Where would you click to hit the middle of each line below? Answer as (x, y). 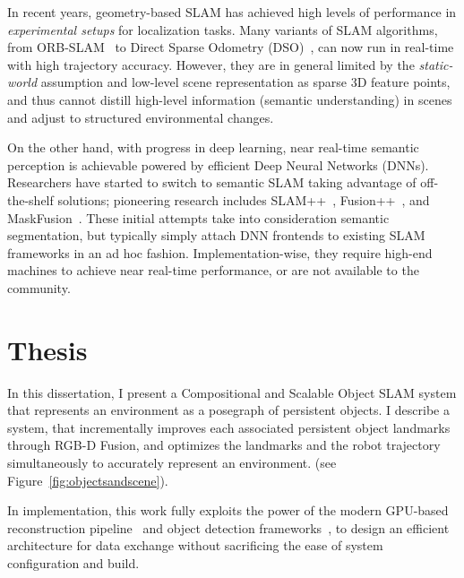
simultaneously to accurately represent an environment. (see (172, 462)
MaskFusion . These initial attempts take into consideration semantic (198, 217)
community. (39, 287)
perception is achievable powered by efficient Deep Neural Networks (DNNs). (218, 164)
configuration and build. (73, 562)
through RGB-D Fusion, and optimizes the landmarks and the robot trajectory (224, 445)
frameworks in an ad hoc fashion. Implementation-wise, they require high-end (220, 252)
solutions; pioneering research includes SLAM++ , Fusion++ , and (244, 199)
